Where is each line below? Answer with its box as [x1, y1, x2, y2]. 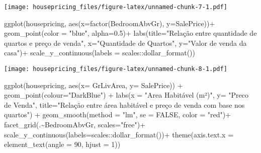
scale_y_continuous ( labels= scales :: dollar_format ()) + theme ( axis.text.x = [4, 129, 234, 139]
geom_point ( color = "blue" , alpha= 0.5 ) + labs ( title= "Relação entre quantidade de [4, 28, 257, 38]
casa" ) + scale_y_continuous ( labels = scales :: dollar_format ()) [4, 47, 195, 58]
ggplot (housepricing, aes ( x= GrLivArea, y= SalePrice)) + [4, 80, 183, 90]
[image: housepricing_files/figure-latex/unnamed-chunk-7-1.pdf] [4, 4, 227, 11]
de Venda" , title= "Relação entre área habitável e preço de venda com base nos [4, 99, 245, 110]
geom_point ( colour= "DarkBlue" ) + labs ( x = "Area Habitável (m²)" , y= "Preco [4, 90, 249, 100]
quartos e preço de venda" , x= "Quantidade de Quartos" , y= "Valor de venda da [4, 37, 247, 48]
